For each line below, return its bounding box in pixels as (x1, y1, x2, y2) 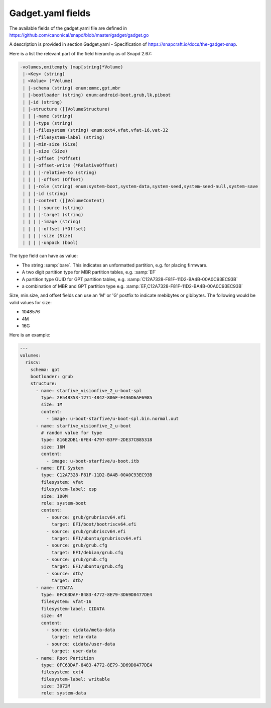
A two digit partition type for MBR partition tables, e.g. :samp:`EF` (22, 269, 157, 275)
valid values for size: (9, 299, 52, 305)
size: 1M (41, 402, 63, 407)
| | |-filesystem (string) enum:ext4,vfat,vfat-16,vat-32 (23, 127, 168, 133)
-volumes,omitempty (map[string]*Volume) (20, 64, 123, 70)
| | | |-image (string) (23, 219, 81, 225)
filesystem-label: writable (41, 676, 110, 682)
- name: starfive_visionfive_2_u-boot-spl (36, 388, 142, 393)
